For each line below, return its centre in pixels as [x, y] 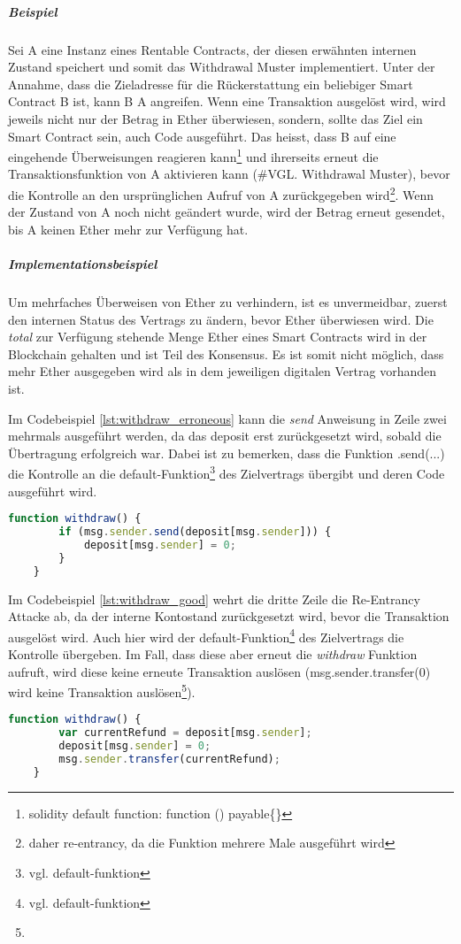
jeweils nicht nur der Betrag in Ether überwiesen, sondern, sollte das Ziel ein [215, 118]
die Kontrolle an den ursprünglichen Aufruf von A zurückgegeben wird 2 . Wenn [221, 193]
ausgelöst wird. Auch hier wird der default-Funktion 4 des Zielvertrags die [206, 635]
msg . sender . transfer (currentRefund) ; [169, 760]
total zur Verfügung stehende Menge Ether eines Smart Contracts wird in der [218, 337]
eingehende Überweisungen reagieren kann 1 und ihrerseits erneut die [193, 155]
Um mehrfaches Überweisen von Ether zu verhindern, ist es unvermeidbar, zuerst [228, 301]
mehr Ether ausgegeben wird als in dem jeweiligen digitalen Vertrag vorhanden [222, 371]
